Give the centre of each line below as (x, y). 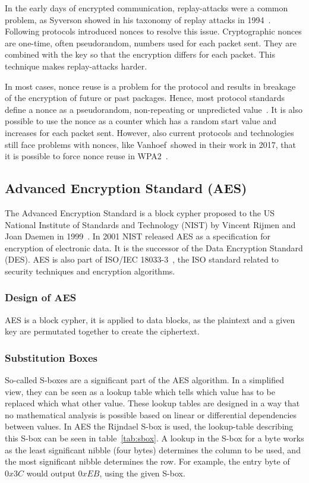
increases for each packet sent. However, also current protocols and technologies (149, 132)
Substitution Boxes (51, 357)
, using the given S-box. (142, 473)
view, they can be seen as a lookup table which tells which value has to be (140, 391)
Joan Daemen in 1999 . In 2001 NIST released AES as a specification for (138, 236)
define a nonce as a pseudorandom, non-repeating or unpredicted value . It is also (154, 109)
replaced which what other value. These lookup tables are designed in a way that (152, 403)
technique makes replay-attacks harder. (76, 66)
